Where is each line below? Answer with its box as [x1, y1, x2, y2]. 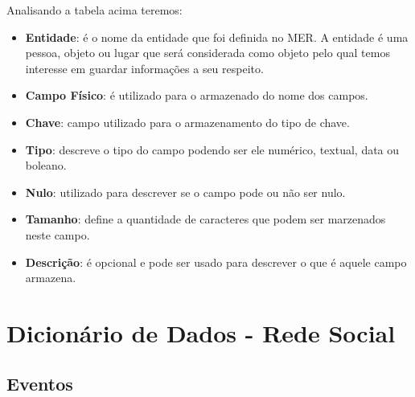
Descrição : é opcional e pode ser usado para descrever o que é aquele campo [25, 253, 407, 270]
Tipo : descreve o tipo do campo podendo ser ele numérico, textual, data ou [25, 141, 400, 158]
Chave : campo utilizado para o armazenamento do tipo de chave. [25, 113, 350, 130]
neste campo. [25, 226, 90, 243]
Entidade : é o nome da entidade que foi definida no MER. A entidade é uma [25, 28, 409, 45]
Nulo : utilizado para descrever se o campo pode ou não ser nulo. [25, 183, 346, 200]
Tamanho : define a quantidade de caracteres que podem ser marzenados [25, 211, 386, 227]
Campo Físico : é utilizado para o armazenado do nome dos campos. [25, 87, 368, 104]
